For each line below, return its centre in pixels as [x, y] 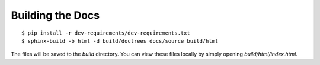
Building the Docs [55, 15]
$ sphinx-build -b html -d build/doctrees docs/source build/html [120, 41]
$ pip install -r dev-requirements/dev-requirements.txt [106, 33]
